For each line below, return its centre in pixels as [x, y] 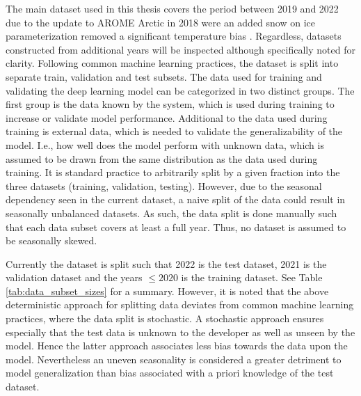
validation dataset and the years [74, 277]
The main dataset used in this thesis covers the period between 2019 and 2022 [172, 8]
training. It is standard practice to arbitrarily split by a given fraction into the [173, 172]
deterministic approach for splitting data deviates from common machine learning [180, 304]
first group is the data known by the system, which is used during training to [170, 104]
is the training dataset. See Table [252, 277]
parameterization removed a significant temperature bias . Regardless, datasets [174, 36]
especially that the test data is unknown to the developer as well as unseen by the [180, 332]
